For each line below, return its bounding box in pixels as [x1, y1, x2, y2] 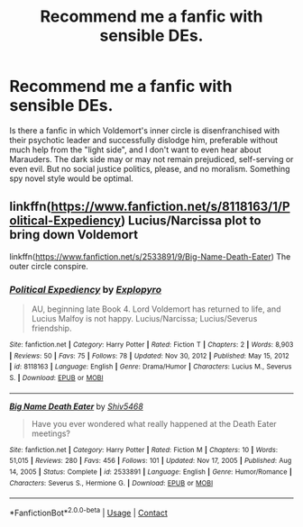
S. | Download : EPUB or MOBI [9, 374, 104, 383]
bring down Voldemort [9, 227, 139, 242]
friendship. [31, 323, 72, 334]
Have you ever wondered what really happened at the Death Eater [31, 418, 277, 429]
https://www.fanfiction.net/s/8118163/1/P [50, 199, 290, 214]
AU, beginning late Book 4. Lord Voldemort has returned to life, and [31, 304, 281, 314]
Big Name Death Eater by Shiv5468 [9, 401, 144, 412]
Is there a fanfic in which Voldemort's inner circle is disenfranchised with [9, 124, 280, 136]
